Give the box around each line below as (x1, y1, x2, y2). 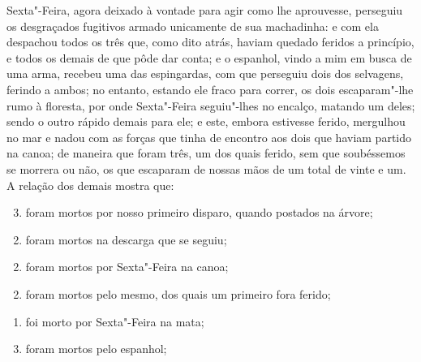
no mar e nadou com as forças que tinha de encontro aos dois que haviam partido (6, 128, 411, 145)
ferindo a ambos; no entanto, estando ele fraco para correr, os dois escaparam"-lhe (6, 80, 414, 97)
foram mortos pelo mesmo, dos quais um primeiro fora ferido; (25, 285, 331, 302)
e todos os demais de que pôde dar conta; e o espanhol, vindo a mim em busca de (6, 49, 412, 66)
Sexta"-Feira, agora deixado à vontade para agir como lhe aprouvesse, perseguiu (6, 2, 403, 18)
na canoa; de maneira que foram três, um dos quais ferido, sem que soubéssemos (6, 144, 406, 162)
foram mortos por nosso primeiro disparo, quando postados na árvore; (25, 204, 373, 221)
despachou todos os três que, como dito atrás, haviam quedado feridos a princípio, (6, 33, 415, 50)
